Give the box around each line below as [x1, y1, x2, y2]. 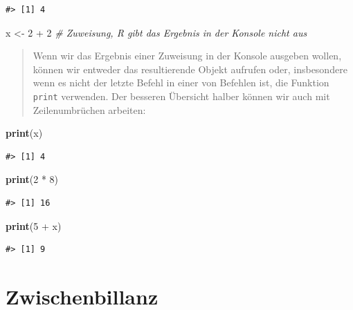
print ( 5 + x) [6, 218, 62, 233]
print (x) [6, 126, 43, 140]
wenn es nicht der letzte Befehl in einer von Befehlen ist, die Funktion [33, 75, 329, 90]
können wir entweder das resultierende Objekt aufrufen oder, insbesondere [33, 61, 347, 76]
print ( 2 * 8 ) [6, 172, 59, 186]
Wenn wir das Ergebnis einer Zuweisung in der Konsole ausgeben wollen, [33, 48, 342, 63]
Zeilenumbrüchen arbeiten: [33, 102, 146, 117]
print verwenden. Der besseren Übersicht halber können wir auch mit [33, 88, 330, 103]
